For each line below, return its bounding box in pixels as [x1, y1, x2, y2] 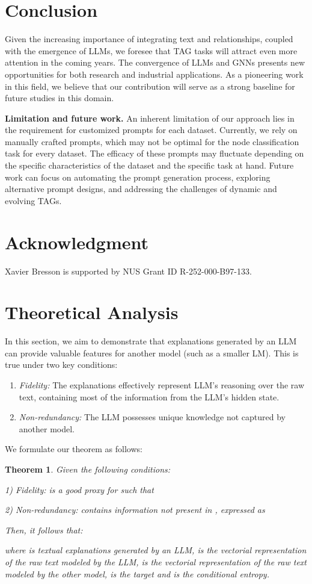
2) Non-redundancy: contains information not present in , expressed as [5, 503, 265, 516]
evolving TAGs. [5, 194, 62, 207]
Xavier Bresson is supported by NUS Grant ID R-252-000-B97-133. [5, 264, 252, 277]
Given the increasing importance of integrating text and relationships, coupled [5, 33, 293, 45]
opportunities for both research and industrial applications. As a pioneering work [5, 67, 304, 80]
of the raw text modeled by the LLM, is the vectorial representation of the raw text [5, 556, 307, 568]
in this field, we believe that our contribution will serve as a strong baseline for [5, 79, 295, 92]
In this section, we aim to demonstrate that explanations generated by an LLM [5, 335, 297, 347]
